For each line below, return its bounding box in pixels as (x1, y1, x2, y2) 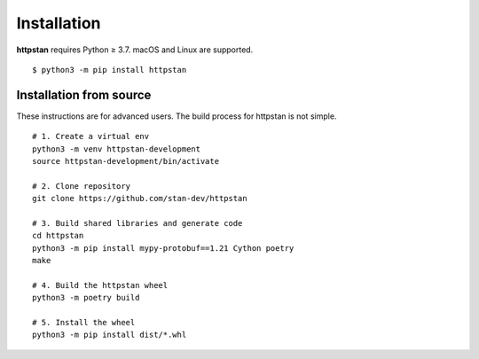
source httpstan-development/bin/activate (32, 156, 220, 167)
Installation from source (16, 87, 152, 102)
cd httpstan (32, 230, 84, 241)
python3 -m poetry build (32, 293, 140, 303)
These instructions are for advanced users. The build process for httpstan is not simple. (16, 111, 337, 121)
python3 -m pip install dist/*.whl (32, 330, 187, 340)
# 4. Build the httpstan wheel (32, 280, 169, 290)
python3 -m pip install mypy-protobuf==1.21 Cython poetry (32, 243, 294, 253)
